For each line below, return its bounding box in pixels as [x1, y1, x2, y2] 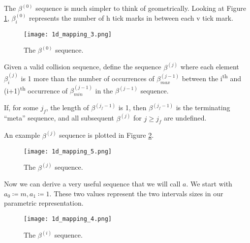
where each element [180, 61, 239, 72]
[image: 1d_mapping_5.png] [24, 148, 112, 155]
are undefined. [163, 113, 207, 123]
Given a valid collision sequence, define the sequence [4, 61, 161, 72]
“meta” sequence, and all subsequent [4, 113, 114, 123]
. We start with [186, 179, 232, 189]
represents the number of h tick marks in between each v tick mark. [29, 13, 233, 23]
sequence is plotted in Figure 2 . [59, 130, 154, 140]
